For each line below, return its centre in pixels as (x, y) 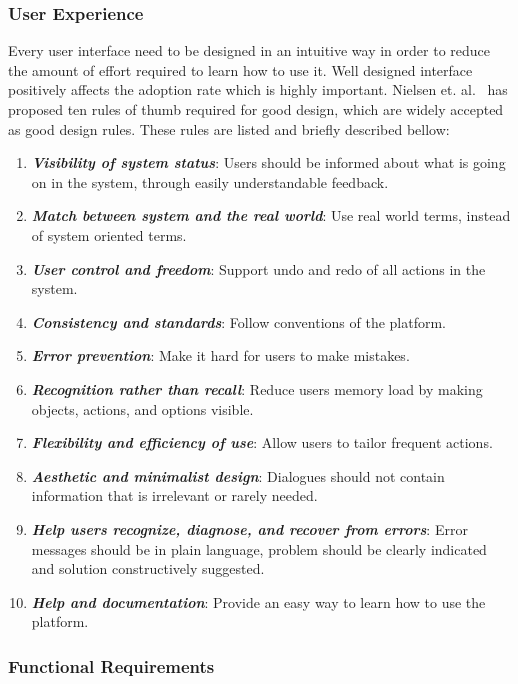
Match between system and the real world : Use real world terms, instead (271, 215)
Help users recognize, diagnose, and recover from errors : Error (249, 528)
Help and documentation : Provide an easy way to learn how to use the (258, 601)
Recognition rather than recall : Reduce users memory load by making (257, 388)
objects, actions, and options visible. (142, 408)
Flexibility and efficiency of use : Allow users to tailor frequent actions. (262, 442)
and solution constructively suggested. (148, 568)
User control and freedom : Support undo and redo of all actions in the (258, 268)
